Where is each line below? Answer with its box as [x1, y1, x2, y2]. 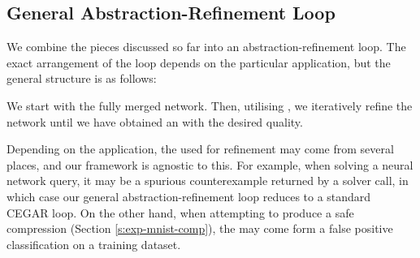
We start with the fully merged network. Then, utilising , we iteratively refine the [6, 97, 413, 114]
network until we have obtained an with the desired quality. [6, 113, 303, 130]
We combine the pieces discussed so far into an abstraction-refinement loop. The [6, 38, 406, 55]
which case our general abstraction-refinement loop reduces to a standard [6, 187, 371, 204]
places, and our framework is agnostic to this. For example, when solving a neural [6, 156, 414, 173]
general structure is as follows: [6, 70, 157, 87]
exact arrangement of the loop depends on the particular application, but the [6, 54, 391, 71]
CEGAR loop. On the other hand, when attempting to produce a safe [6, 204, 354, 221]
